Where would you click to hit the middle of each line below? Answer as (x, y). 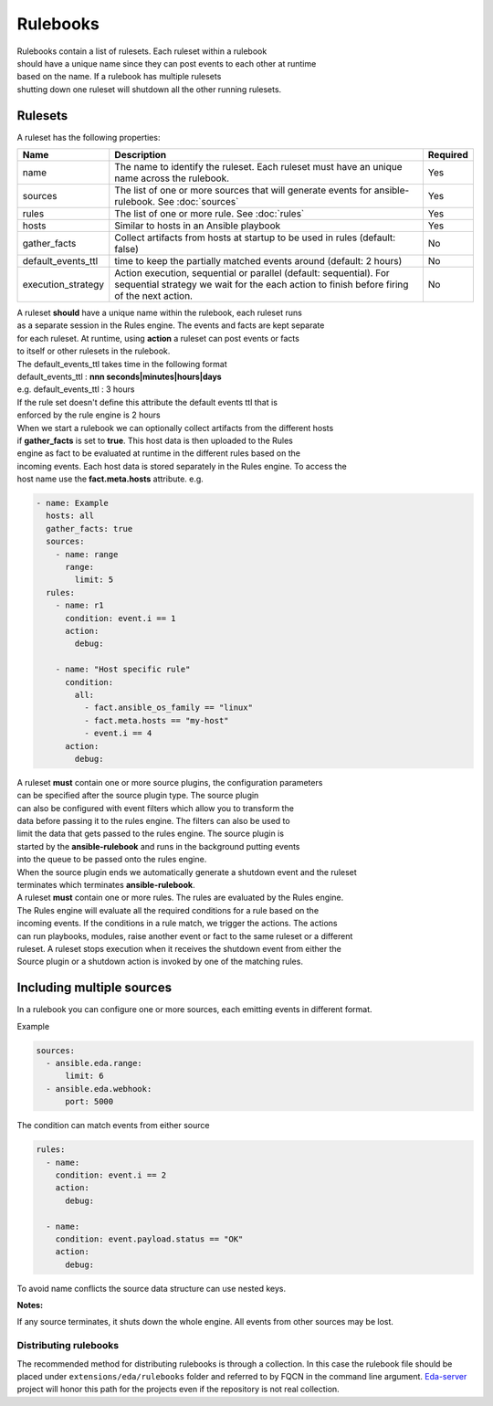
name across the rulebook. (172, 178)
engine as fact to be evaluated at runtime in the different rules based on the (159, 453)
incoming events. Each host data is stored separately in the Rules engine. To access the (182, 466)
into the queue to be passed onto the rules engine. (112, 860)
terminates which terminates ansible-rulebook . (106, 885)
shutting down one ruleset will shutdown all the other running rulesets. (149, 89)
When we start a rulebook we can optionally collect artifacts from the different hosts (175, 428)
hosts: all (70, 516)
